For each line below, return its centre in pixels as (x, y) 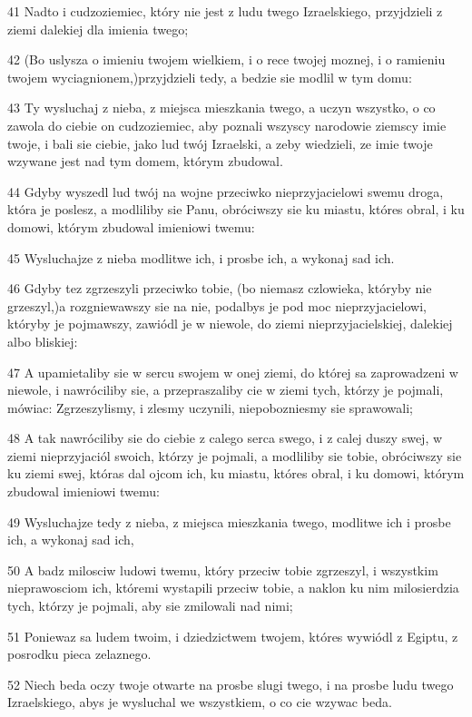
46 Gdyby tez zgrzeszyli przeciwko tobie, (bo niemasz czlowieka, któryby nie (220, 288)
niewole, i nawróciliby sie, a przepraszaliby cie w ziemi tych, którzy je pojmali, (226, 390)
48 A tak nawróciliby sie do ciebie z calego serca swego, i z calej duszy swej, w (225, 438)
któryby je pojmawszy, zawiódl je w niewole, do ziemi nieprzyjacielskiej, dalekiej (230, 324)
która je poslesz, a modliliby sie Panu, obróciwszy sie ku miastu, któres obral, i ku (236, 209)
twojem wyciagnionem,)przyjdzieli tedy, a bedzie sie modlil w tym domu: (210, 77)
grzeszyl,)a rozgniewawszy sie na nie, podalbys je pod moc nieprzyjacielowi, (217, 305)
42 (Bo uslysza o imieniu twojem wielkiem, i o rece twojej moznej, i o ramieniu (226, 59)
